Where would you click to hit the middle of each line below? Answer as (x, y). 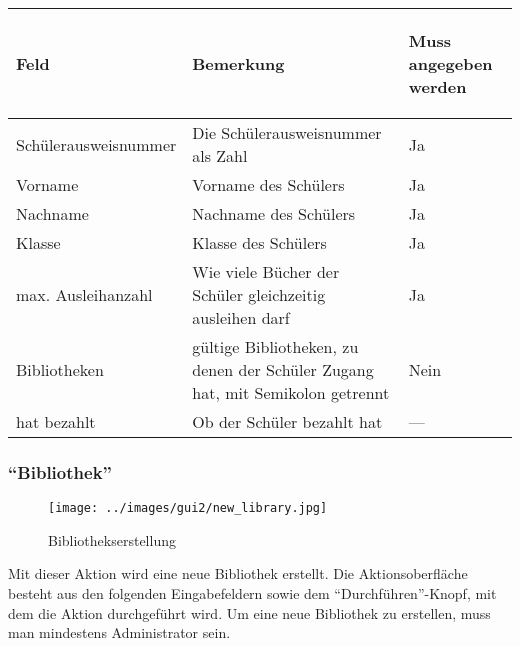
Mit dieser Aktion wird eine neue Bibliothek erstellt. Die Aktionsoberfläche (238, 573)
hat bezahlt (56, 421)
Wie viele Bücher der (266, 271)
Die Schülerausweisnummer (287, 132)
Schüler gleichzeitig (259, 294)
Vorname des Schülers (268, 184)
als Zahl (220, 155)
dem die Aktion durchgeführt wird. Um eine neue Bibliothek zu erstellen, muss (249, 612)
